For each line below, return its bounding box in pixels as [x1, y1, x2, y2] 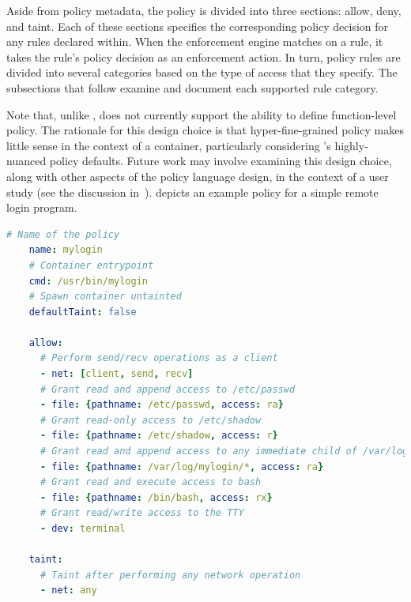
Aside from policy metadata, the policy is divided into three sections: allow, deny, [6, 2, 402, 18]
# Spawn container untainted [28, 291, 182, 303]
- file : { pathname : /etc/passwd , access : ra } [40, 399, 284, 411]
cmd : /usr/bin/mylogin [28, 275, 148, 287]
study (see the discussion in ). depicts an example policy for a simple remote [6, 183, 379, 200]
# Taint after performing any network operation [40, 569, 301, 581]
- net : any [40, 585, 97, 596]
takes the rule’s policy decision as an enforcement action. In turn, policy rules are [6, 48, 401, 65]
